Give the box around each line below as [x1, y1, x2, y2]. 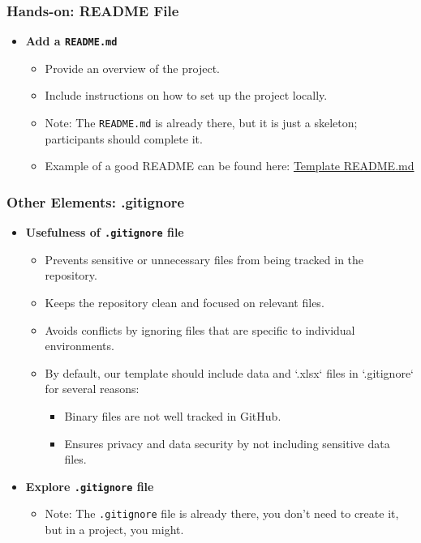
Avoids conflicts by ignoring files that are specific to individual [45, 321, 355, 338]
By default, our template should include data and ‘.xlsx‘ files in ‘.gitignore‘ [45, 364, 414, 381]
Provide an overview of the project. [45, 59, 220, 76]
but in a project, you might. [45, 521, 184, 538]
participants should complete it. [45, 130, 203, 147]
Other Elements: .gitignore [6, 191, 185, 212]
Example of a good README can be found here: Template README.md [45, 157, 415, 174]
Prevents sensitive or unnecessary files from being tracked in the [45, 250, 364, 267]
